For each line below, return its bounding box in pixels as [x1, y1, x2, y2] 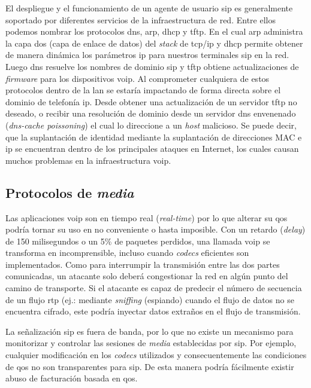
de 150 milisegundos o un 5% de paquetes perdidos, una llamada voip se [5, 234, 270, 247]
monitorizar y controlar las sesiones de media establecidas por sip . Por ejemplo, [5, 337, 297, 349]
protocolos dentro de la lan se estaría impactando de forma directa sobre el [5, 84, 281, 96]
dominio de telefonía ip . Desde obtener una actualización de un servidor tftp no [5, 95, 297, 108]
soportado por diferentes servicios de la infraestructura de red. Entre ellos [5, 13, 276, 26]
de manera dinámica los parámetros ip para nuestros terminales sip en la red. [5, 48, 289, 61]
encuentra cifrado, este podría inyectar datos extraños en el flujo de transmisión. [5, 305, 301, 317]
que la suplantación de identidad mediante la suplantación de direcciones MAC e [5, 130, 302, 143]
